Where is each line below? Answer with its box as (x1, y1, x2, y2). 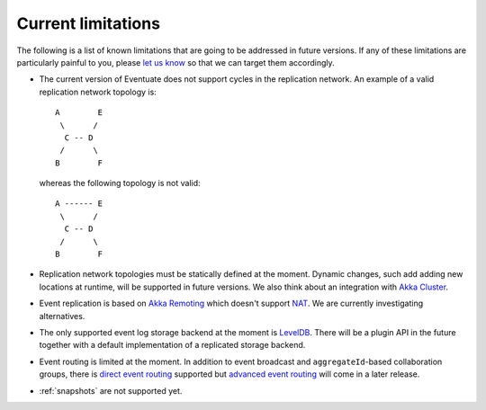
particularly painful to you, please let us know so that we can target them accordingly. (16, 57, 335, 67)
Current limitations (16, 13, 161, 33)
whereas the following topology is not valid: (39, 178, 202, 189)
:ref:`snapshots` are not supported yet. (39, 385, 183, 396)
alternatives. (39, 310, 85, 321)
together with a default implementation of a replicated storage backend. (39, 340, 306, 351)
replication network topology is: (39, 86, 157, 97)
